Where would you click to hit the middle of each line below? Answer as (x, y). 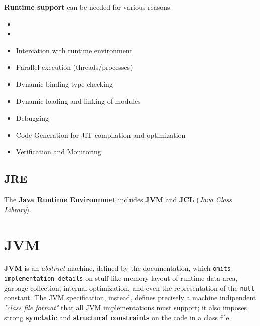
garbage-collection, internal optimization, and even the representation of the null (129, 288)
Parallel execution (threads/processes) (74, 67)
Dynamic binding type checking (64, 84)
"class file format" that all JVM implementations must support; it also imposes (125, 308)
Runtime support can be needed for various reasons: (88, 7)
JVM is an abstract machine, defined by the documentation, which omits (117, 268)
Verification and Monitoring (58, 151)
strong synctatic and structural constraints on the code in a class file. (118, 317)
